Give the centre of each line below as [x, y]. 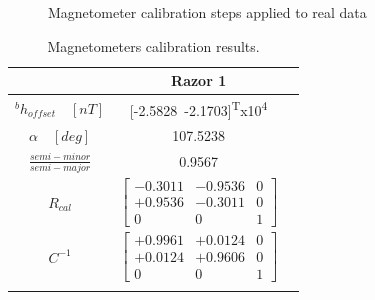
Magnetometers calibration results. [153, 45]
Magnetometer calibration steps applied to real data [207, 12]
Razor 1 [199, 80]
